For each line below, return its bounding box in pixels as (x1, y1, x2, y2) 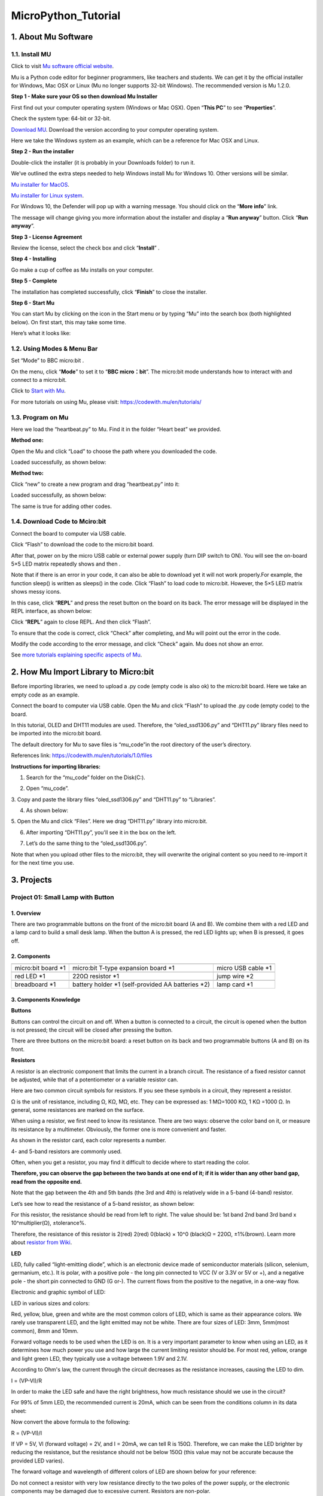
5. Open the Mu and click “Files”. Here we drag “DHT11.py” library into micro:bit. (11, 817, 208, 825)
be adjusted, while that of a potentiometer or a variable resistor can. (11, 1076, 179, 1083)
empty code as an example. (11, 691, 80, 698)
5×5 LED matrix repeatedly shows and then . (11, 560, 121, 567)
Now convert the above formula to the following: (11, 1418, 130, 1425)
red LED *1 (14, 972, 45, 981)
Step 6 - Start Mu (11, 299, 55, 306)
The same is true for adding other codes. (11, 503, 112, 510)
